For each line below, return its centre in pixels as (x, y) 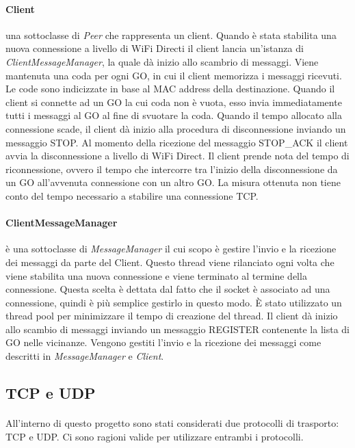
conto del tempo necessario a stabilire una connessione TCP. (132, 195)
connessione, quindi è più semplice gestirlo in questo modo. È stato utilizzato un (174, 302)
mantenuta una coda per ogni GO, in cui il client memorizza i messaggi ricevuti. (174, 75)
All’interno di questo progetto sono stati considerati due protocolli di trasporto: (172, 423)
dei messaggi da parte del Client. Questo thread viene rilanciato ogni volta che (170, 262)
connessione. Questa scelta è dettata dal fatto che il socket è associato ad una (168, 289)
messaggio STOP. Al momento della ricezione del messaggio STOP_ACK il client (177, 142)
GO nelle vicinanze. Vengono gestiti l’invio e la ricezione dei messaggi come (163, 342)
